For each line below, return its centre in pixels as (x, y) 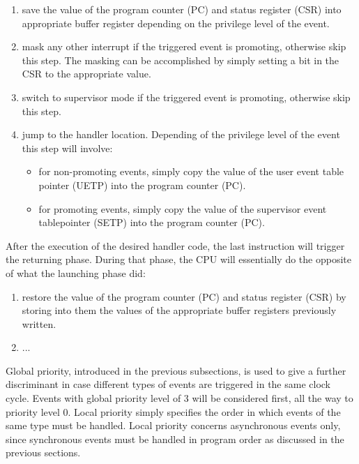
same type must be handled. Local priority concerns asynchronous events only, (173, 425)
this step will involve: (67, 148)
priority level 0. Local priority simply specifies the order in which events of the (173, 411)
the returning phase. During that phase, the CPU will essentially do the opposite (178, 259)
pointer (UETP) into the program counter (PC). (142, 185)
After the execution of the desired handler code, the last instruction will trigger (175, 245)
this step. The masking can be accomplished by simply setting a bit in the (181, 60)
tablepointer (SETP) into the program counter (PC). (152, 222)
